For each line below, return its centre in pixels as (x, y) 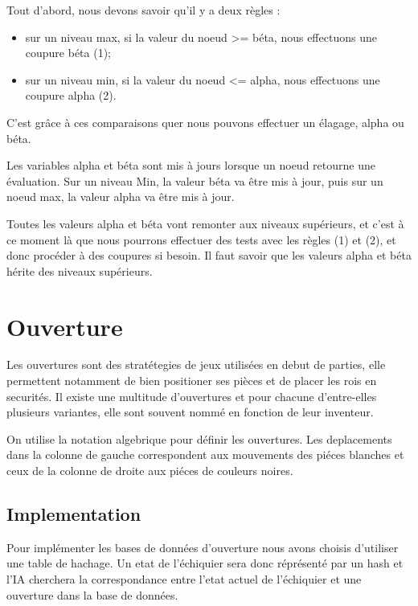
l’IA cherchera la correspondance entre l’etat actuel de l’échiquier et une (184, 578)
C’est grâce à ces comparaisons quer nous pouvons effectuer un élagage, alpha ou (205, 122)
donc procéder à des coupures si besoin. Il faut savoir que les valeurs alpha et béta (209, 255)
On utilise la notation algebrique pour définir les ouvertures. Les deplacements (199, 438)
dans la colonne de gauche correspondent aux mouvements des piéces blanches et (205, 454)
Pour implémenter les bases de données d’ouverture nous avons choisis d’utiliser (203, 547)
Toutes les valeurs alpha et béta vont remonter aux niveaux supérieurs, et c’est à (205, 223)
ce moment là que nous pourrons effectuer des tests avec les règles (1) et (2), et (201, 239)
